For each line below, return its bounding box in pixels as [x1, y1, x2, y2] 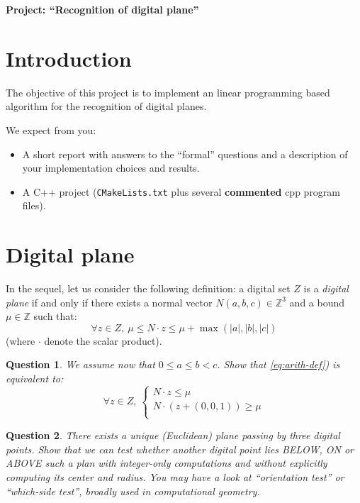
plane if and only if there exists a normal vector [6, 294, 213, 309]
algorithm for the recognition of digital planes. [6, 99, 207, 114]
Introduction [6, 43, 132, 72]
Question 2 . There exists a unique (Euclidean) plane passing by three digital [6, 428, 340, 443]
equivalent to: [6, 371, 64, 386]
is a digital [303, 281, 349, 296]
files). [22, 198, 46, 213]
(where [6, 333, 35, 348]
